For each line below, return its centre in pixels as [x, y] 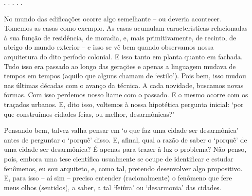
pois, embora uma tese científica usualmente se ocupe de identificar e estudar [119, 158]
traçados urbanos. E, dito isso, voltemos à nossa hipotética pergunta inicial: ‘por [124, 104]
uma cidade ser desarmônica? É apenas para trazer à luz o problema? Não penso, [125, 149]
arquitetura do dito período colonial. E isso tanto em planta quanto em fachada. [123, 56]
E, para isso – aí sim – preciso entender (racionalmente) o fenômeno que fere [118, 178]
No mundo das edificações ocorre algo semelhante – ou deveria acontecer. [113, 18]
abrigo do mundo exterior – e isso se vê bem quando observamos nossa [109, 47]
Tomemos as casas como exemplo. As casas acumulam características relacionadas [126, 28]
